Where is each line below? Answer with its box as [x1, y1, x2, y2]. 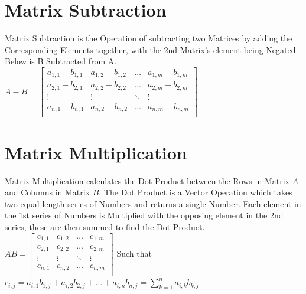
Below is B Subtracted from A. [5, 55, 117, 67]
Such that [116, 247, 152, 259]
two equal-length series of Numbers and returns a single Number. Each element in [5, 197, 301, 210]
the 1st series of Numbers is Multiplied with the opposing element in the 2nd [5, 209, 284, 221]
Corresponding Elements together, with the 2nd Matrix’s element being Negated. [5, 43, 298, 55]
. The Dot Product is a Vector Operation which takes [99, 186, 292, 198]
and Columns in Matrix [5, 186, 90, 198]
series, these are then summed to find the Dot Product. [5, 220, 205, 233]
